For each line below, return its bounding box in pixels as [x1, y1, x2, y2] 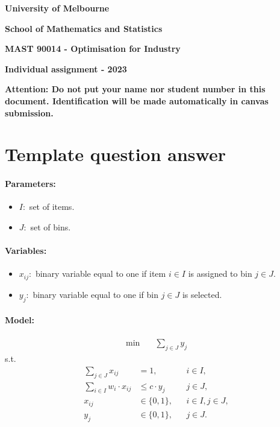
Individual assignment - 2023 [5, 62, 127, 75]
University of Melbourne [5, 2, 110, 14]
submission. [5, 106, 54, 119]
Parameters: [5, 177, 56, 190]
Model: [5, 314, 35, 326]
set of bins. [30, 220, 71, 233]
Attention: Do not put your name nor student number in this [5, 83, 266, 95]
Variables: [5, 244, 47, 257]
